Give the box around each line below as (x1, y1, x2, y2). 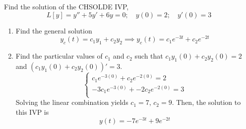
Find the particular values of (15, 51, 103, 61)
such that (134, 51, 163, 61)
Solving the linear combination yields (15, 97, 128, 107)
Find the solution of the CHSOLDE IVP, (4, 1, 129, 11)
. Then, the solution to (172, 97, 241, 107)
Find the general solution (15, 25, 92, 35)
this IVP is (15, 106, 49, 117)
